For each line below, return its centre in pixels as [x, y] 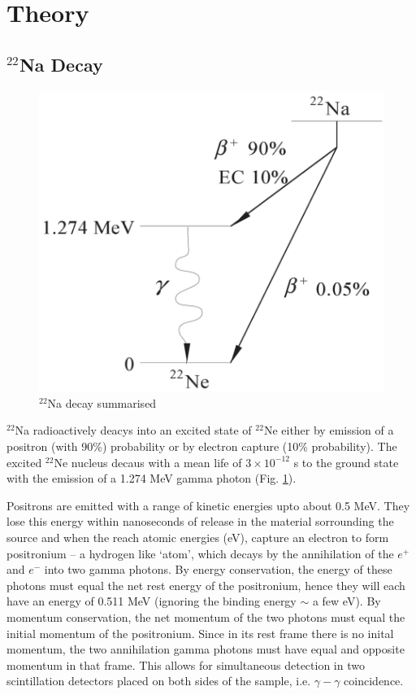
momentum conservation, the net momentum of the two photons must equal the [206, 616]
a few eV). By [347, 601]
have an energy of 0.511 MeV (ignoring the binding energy [152, 601]
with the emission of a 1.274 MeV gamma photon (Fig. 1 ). [152, 478]
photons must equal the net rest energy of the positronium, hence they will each [206, 585]
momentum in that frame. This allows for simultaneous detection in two [186, 664]
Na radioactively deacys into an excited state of [133, 430]
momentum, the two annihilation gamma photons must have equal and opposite [206, 649]
